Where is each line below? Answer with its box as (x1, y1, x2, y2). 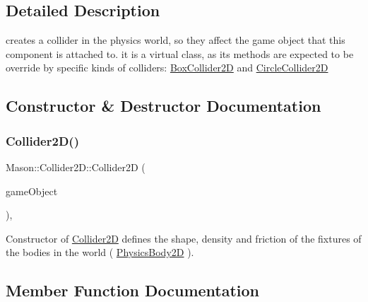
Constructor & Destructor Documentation (6, 95, 321, 117)
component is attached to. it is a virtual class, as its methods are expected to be (6, 46, 354, 61)
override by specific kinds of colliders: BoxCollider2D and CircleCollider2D (6, 60, 328, 75)
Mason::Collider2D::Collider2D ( (6, 159, 146, 174)
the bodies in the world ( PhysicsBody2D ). (6, 245, 194, 260)
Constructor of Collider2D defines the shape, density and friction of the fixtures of (6, 231, 362, 245)
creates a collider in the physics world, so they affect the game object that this (6, 33, 345, 47)
